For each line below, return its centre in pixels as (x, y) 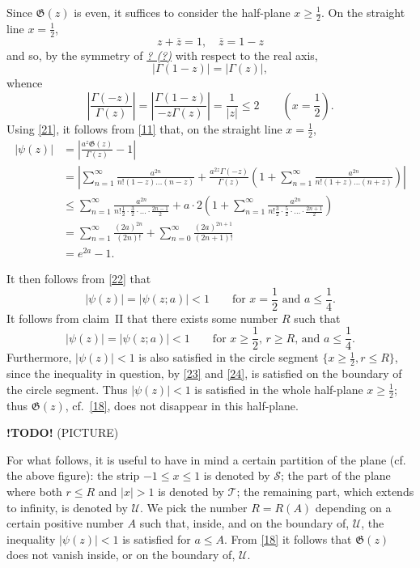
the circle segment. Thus (67, 389)
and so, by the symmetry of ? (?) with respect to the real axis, (162, 55)
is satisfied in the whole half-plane (279, 389)
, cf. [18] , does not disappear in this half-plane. (182, 405)
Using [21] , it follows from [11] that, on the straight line (144, 128)
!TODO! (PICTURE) (63, 432)
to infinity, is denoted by (67, 507)
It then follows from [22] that (79, 279)
